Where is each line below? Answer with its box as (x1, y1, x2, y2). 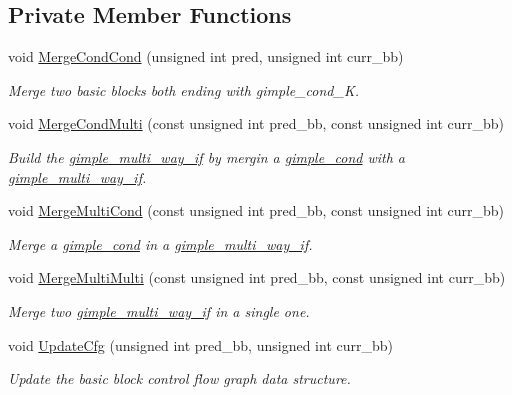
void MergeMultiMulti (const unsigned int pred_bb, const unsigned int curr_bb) (8, 267, 506, 288)
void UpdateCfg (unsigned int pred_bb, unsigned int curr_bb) (8, 334, 393, 355)
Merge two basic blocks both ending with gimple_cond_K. (8, 79, 359, 100)
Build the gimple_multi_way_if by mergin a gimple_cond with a (8, 146, 406, 167)
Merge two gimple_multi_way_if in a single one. (8, 300, 310, 321)
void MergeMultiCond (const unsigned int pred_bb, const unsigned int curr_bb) (8, 200, 505, 221)
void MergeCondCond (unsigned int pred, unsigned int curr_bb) (8, 46, 404, 67)
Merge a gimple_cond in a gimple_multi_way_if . (8, 233, 313, 254)
